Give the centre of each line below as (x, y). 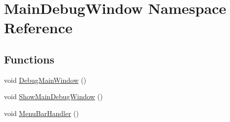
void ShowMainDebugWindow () (53, 96)
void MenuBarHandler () (42, 113)
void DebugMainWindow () (45, 80)
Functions (29, 59)
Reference (38, 28)
